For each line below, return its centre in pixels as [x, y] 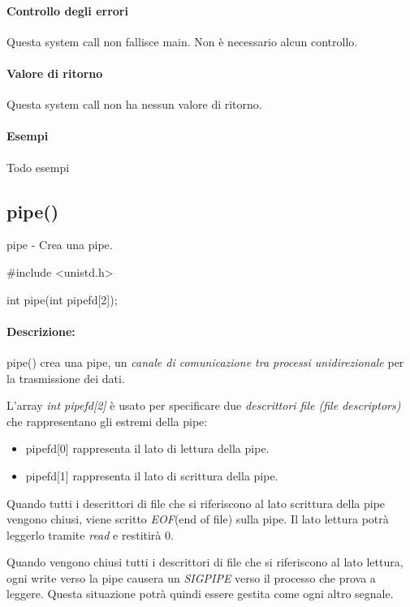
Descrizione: [41, 331]
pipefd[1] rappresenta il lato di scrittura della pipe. [152, 475]
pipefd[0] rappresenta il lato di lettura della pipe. [147, 448]
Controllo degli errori [67, 10]
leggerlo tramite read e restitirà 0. [90, 534]
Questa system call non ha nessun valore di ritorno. [134, 104]
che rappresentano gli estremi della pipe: [107, 421]
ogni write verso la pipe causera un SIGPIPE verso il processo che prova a [191, 577]
